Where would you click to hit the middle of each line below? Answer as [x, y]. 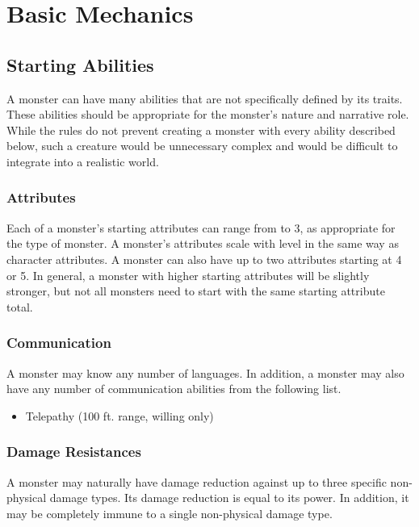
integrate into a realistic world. [83, 161]
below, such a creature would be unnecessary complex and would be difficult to [202, 146]
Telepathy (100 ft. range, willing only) [119, 415]
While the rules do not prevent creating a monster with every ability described [201, 130]
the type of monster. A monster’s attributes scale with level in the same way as [203, 243]
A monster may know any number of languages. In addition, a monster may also [205, 372]
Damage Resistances [74, 452]
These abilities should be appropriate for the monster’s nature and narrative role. [208, 114]
